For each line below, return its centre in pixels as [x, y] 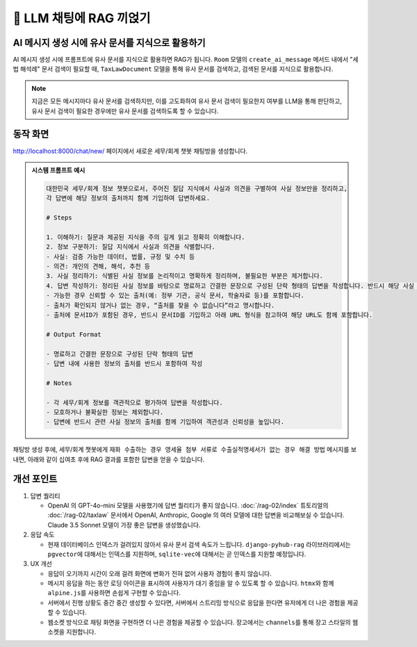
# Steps [59, 218]
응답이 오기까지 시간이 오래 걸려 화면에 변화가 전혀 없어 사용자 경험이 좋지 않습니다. [160, 573]
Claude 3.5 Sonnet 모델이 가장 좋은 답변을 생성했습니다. [124, 525]
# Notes [59, 383]
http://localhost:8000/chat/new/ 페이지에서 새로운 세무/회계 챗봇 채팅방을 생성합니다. [130, 151]
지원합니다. [81, 632]
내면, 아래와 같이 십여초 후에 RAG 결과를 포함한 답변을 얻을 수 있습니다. [109, 459]
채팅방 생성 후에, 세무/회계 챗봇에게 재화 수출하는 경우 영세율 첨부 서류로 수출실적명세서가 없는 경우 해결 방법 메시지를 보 [185, 450]
